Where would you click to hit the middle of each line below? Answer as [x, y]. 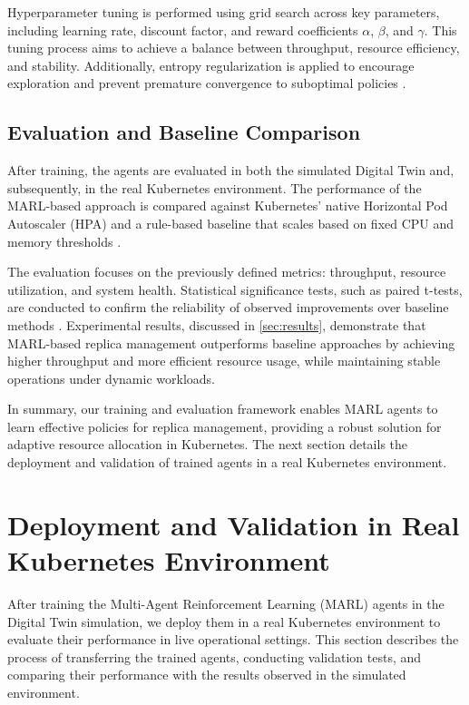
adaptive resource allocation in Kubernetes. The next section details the [208, 444]
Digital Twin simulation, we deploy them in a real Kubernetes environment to [224, 621]
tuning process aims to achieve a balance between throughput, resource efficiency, [234, 48]
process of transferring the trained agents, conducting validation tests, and [215, 656]
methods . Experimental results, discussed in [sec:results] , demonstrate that [217, 324]
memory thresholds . [64, 241]
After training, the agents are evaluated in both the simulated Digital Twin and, [231, 170]
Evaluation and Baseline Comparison [184, 132]
